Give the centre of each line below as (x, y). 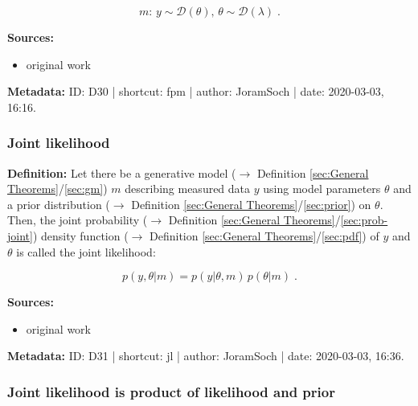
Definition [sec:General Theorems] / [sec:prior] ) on (251, 204)
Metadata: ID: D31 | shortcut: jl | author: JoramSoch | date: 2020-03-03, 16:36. (206, 356)
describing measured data (188, 189)
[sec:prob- (364, 220)
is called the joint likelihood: (86, 251)
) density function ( (80, 235)
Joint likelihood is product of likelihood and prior (171, 391)
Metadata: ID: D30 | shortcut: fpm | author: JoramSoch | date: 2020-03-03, (196, 91)
